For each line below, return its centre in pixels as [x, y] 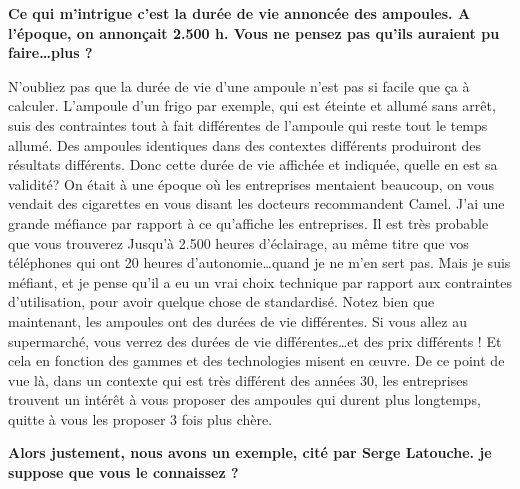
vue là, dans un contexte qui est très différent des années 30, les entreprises [238, 379]
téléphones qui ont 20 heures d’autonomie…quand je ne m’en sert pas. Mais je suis [259, 262]
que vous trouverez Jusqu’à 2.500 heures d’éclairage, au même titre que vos [238, 242]
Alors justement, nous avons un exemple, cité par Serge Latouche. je [250, 452]
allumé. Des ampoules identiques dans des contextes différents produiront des [245, 144]
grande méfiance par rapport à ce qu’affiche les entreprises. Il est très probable [248, 222]
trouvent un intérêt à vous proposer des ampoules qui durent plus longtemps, [244, 399]
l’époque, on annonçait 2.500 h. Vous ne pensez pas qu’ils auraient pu [254, 32]
